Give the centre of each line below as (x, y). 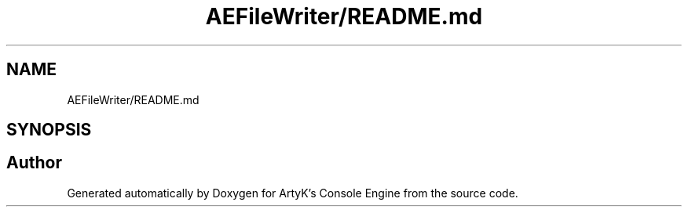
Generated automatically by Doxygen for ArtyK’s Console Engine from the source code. (293, 193)
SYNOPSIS (49, 130)
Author (34, 163)
